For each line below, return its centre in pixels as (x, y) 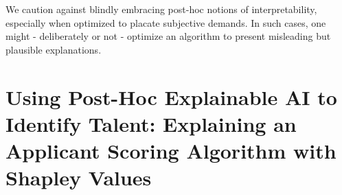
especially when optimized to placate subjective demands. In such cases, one (166, 22)
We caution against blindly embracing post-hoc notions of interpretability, (161, 9)
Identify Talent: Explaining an (151, 123)
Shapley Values (79, 177)
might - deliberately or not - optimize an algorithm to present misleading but (168, 36)
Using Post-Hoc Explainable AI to (171, 96)
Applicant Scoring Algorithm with (171, 150)
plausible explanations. (54, 49)
